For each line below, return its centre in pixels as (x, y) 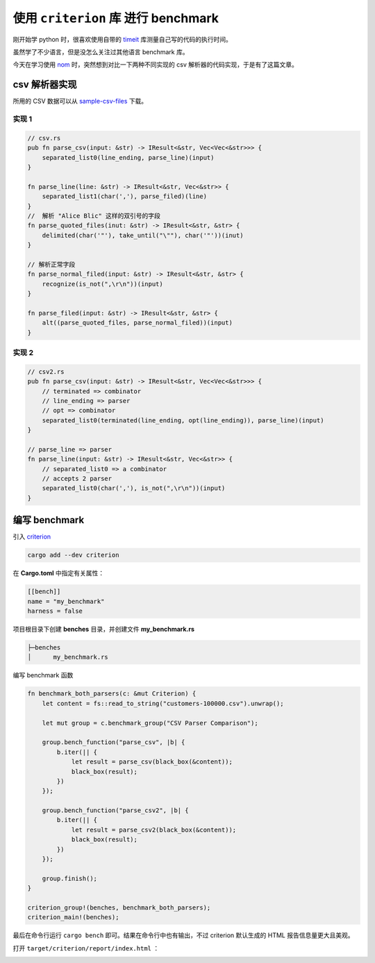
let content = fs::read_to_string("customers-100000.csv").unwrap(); (163, 703)
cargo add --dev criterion (73, 555)
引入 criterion (32, 537)
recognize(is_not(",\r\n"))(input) (102, 284)
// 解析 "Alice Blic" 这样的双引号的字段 (94, 216)
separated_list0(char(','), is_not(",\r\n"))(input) (134, 488)
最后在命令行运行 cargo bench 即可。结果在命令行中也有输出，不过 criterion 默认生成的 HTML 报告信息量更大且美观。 (183, 935)
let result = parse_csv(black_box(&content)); (152, 762)
